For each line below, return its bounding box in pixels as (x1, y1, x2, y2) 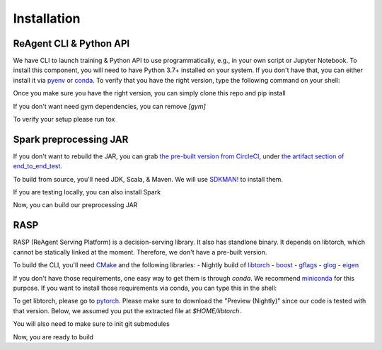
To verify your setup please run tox (13, 115, 115, 124)
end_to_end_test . (13, 162, 63, 170)
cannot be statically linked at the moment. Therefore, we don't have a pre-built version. (13, 247, 267, 256)
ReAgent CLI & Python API (13, 37, 130, 49)
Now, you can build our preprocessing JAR (13, 201, 138, 209)
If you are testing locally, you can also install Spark (13, 188, 161, 197)
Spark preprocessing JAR (13, 133, 129, 145)
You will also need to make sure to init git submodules (13, 320, 170, 328)
